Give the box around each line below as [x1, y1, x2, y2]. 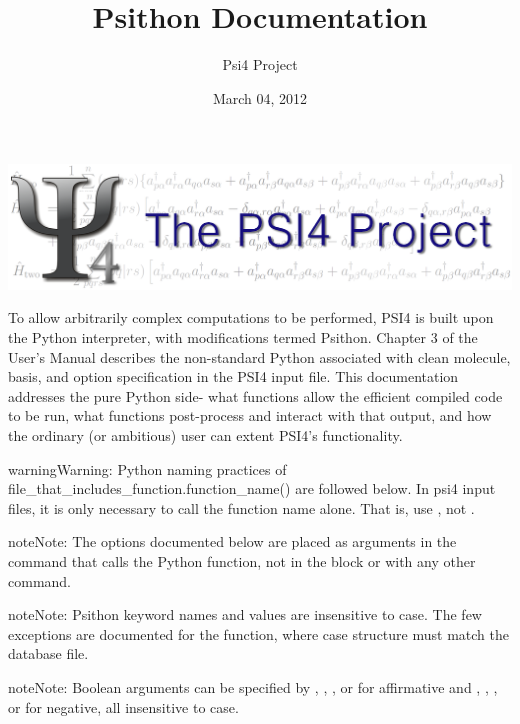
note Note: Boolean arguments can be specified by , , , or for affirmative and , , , [8, 676, 498, 697]
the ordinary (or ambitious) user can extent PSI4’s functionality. [8, 424, 403, 445]
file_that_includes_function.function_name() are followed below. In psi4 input [8, 478, 496, 499]
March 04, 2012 [212, 87, 308, 108]
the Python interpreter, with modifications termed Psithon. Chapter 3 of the [8, 327, 478, 347]
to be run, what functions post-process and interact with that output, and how [8, 405, 492, 426]
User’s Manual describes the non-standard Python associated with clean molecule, [8, 346, 511, 367]
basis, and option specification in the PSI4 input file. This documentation [8, 366, 459, 387]
